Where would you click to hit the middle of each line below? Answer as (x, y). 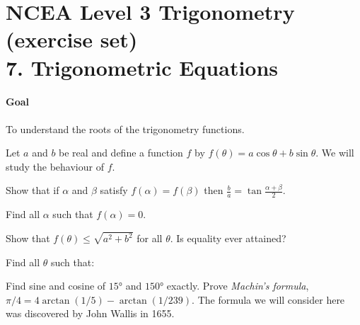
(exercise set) (72, 39)
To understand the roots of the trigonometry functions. (125, 129)
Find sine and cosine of (56, 286)
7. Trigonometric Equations (142, 67)
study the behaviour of (55, 166)
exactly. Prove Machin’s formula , (238, 286)
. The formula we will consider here (268, 299)
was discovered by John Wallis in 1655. (90, 313)
